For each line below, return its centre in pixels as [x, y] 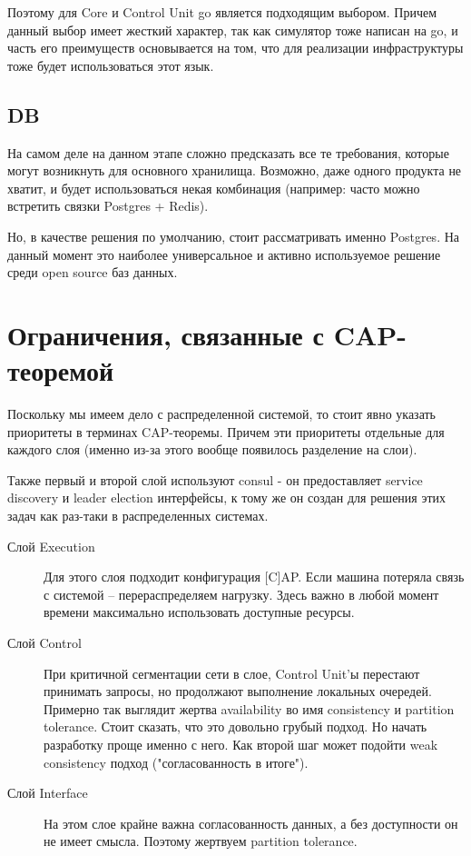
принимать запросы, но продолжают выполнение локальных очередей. [238, 691]
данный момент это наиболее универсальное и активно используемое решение [224, 254]
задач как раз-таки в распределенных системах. [138, 516]
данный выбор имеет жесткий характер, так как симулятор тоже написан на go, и [233, 30]
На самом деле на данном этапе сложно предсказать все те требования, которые [228, 152]
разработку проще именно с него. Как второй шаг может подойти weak [241, 744]
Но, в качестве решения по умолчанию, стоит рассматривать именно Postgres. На [234, 236]
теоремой [61, 370]
